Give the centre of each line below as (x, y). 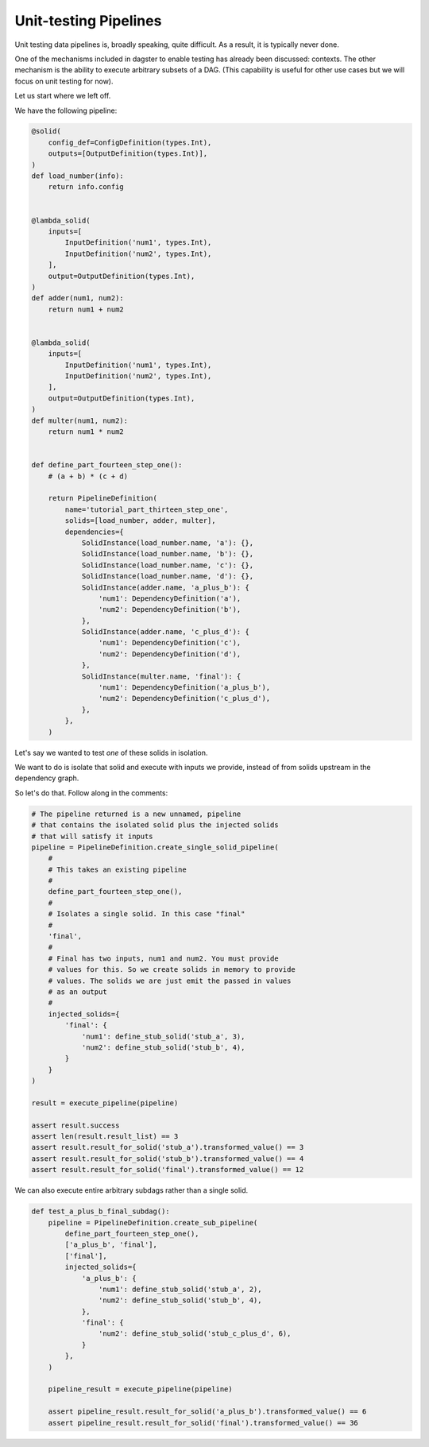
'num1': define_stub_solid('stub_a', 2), (180, 1289)
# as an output (77, 992)
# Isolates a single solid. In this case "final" (147, 914)
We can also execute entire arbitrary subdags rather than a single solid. (131, 1190)
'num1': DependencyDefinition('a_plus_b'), (184, 688)
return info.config (86, 187)
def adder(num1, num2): (78, 298)
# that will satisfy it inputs (93, 836)
